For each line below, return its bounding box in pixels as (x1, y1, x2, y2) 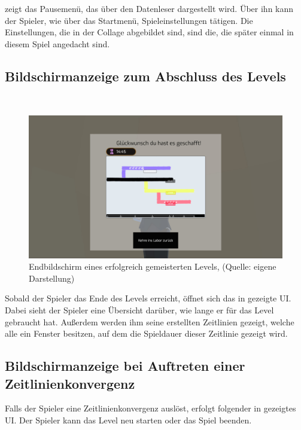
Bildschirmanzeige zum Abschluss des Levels (5, 66, 286, 85)
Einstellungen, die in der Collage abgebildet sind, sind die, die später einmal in (5, 26, 294, 38)
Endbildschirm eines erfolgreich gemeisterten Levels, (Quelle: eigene (29, 260, 276, 273)
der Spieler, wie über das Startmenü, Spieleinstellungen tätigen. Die (5, 14, 253, 26)
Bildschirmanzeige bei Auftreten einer (5, 356, 245, 375)
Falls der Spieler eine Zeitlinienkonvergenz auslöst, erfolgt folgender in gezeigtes (5, 402, 296, 414)
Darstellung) (29, 272, 75, 284)
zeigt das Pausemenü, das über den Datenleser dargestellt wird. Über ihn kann (5, 2, 294, 14)
